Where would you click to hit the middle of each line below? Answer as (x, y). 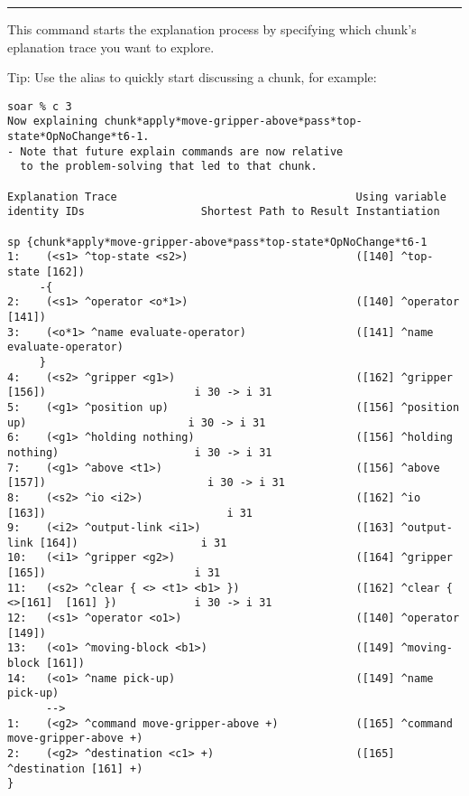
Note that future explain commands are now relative (182, 151)
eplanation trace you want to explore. (111, 47)
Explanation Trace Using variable (227, 197)
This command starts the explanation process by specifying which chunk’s (212, 29)
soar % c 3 (40, 106)
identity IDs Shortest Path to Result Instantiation (224, 212)
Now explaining (53, 122)
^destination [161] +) (75, 768)
